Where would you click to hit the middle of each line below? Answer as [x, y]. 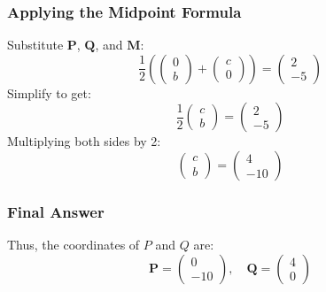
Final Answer [56, 211]
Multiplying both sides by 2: [84, 141]
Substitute [35, 45]
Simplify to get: [49, 92]
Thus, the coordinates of [74, 245]
